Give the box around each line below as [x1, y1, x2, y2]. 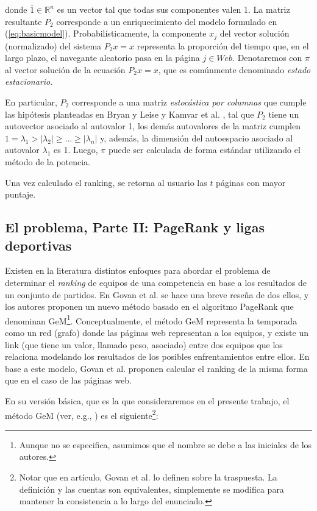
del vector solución [219, 27, 290, 40]
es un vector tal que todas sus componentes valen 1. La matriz [57, 3, 290, 15]
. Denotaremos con [232, 51, 302, 64]
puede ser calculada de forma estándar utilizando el [108, 143, 301, 156]
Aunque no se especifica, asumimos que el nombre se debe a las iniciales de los [19, 438, 312, 451]
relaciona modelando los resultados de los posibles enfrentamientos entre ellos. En [5, 350, 310, 363]
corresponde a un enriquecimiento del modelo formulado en [56, 15, 277, 27]
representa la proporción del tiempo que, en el [137, 39, 309, 52]
